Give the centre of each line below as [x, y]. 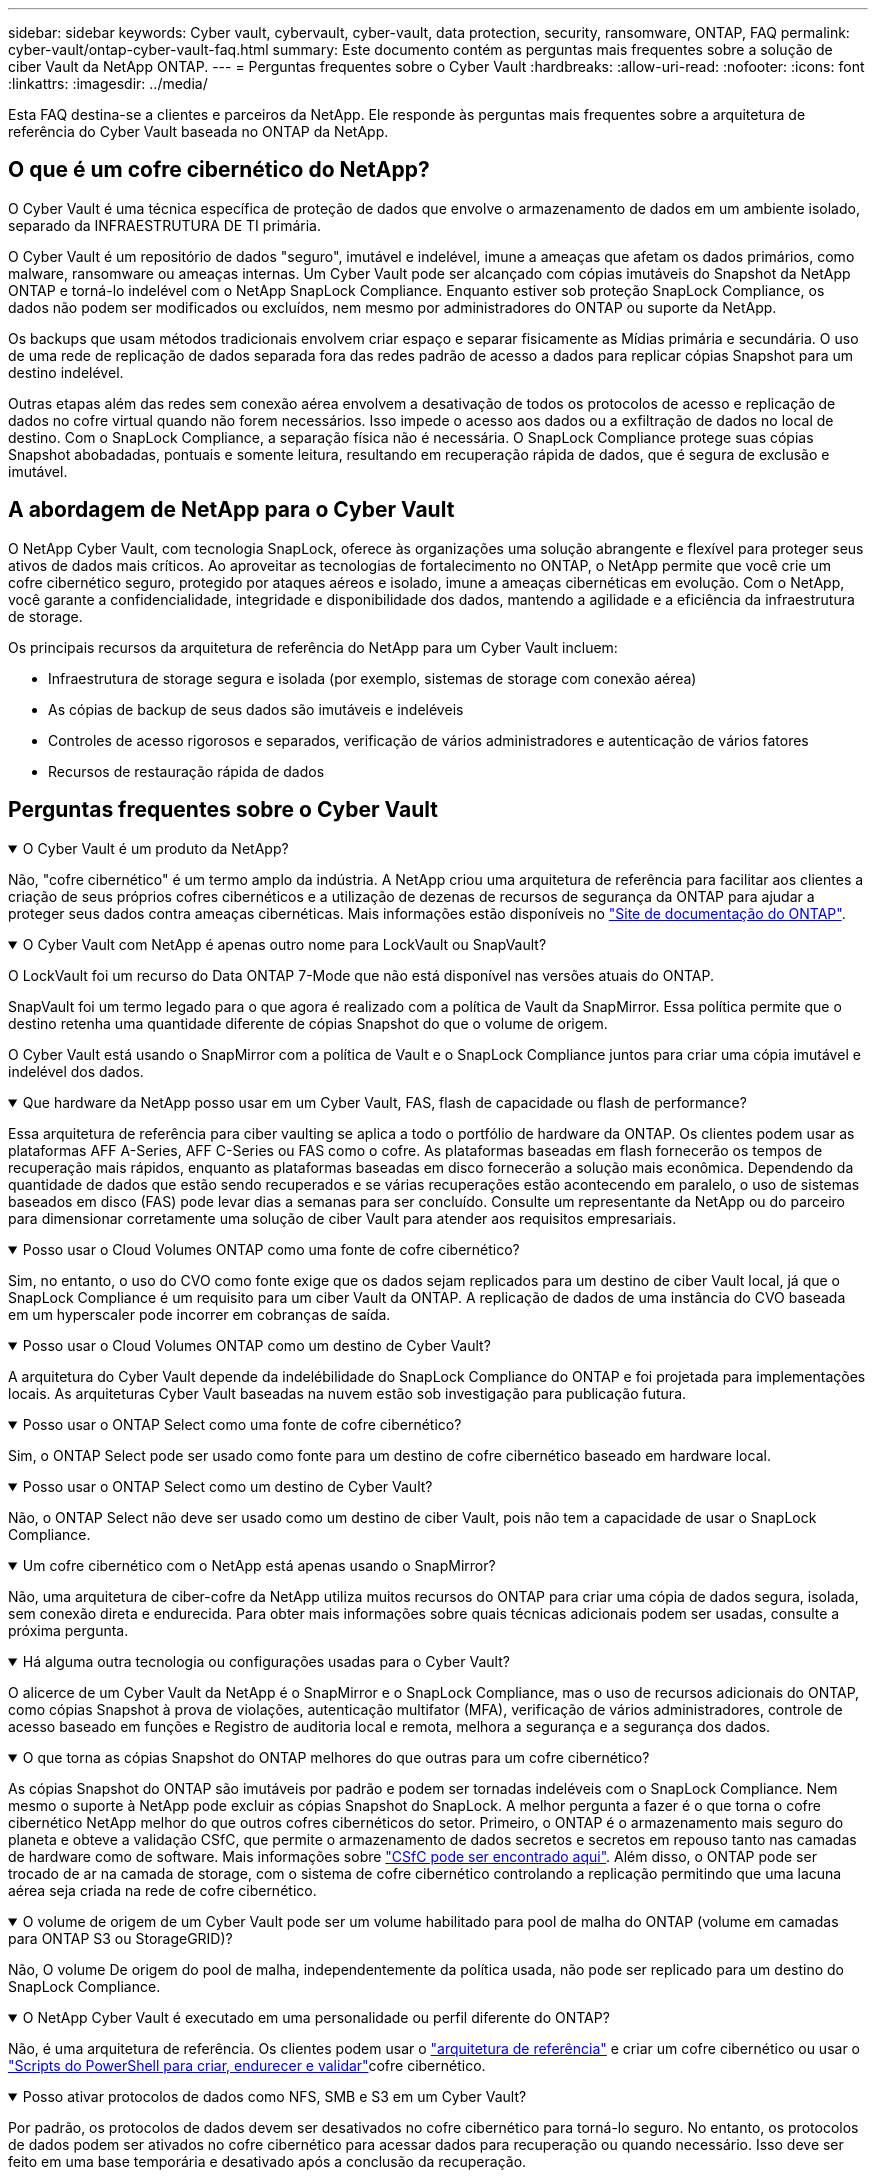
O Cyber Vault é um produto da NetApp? [155, 848]
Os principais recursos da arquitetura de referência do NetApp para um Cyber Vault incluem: [313, 647]
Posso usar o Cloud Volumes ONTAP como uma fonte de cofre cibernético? [271, 1249]
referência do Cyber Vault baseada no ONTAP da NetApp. [198, 131]
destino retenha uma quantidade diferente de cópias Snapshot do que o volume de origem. [308, 1023]
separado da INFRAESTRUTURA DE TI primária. [165, 225]
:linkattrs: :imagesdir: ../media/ [108, 83]
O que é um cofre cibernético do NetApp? [219, 170]
